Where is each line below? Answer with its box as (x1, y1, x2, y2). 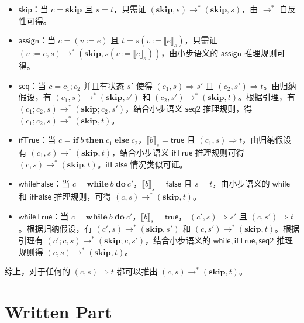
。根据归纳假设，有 (18, 222, 92, 235)
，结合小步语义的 (145, 233, 211, 246)
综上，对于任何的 (5, 265, 70, 277)
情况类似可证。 (130, 157, 188, 170)
